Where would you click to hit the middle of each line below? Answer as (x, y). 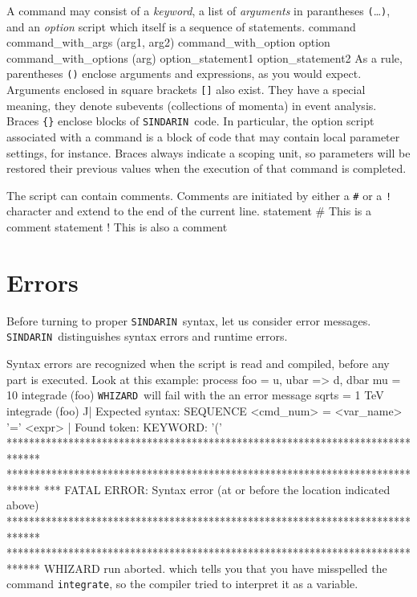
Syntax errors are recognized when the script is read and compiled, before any (198, 364)
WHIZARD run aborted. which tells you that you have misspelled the (215, 568)
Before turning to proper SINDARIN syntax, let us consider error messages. (189, 320)
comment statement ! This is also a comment (117, 227)
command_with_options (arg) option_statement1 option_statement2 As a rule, (204, 57)
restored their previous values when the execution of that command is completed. (206, 168)
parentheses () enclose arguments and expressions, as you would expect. (184, 74)
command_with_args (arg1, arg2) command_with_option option (168, 42)
